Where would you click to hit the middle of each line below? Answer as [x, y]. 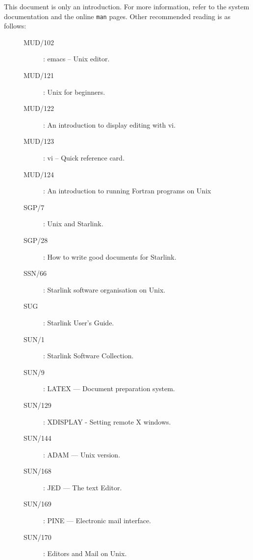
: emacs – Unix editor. [76, 59]
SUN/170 [38, 537]
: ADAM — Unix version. [82, 454]
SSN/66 [35, 273]
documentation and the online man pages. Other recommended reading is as [117, 16]
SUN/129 [38, 405]
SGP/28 [36, 240]
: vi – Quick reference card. [84, 158]
